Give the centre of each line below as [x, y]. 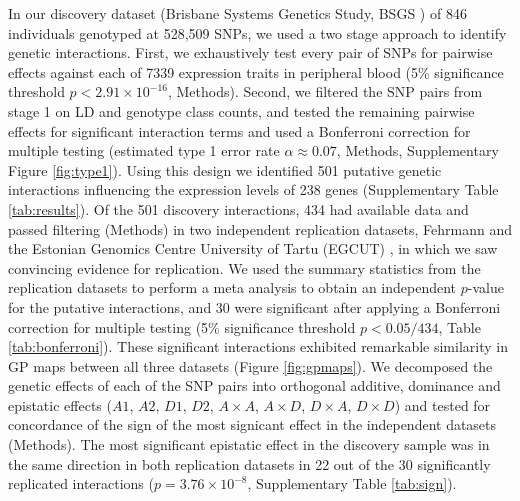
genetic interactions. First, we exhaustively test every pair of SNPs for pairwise [250, 52]
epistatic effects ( [60, 404]
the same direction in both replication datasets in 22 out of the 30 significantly [249, 463]
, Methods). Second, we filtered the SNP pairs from [325, 91]
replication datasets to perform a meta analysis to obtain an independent [232, 287]
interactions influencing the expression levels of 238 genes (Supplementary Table [253, 189]
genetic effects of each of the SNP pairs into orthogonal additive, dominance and [254, 385]
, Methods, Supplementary [417, 150]
